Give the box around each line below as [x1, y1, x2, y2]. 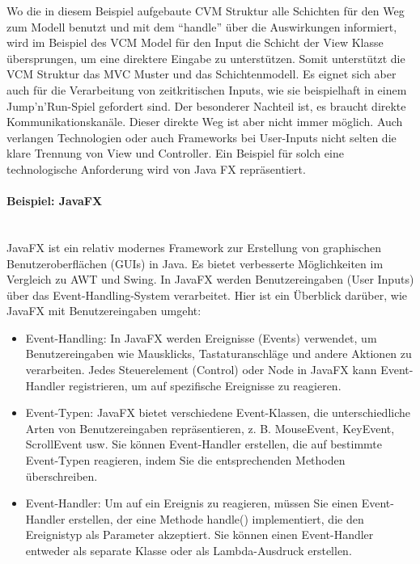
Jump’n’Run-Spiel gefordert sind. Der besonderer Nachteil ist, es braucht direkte [6, 97, 406, 114]
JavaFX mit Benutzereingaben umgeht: [6, 302, 202, 319]
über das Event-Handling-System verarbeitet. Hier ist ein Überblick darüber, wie [6, 286, 408, 303]
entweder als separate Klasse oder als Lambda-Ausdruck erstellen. [25, 542, 352, 559]
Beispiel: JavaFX [6, 192, 103, 209]
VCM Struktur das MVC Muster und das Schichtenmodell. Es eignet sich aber [6, 65, 397, 82]
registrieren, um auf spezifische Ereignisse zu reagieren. [69, 377, 342, 394]
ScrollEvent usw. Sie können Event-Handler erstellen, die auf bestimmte [25, 436, 382, 452]
